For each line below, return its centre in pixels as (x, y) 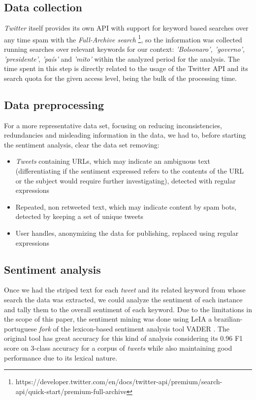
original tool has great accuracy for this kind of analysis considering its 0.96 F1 (124, 338)
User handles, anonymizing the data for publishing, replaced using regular (127, 233)
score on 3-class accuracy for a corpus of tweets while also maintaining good (118, 347)
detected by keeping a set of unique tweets (79, 216)
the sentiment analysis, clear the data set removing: (82, 144)
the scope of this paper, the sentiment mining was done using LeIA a (108, 319)
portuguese (20, 328)
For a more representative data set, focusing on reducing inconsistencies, (113, 125)
